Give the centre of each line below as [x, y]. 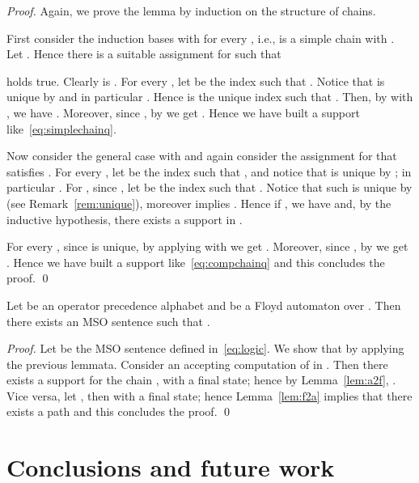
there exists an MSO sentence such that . [108, 321]
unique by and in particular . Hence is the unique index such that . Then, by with [210, 97]
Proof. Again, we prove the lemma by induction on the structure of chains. [191, 11]
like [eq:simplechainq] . [61, 128]
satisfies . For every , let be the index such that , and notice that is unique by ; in [209, 171]
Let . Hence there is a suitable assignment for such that [144, 54]
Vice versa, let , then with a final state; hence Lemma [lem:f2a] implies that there [209, 395]
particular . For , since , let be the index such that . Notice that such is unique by [209, 187]
